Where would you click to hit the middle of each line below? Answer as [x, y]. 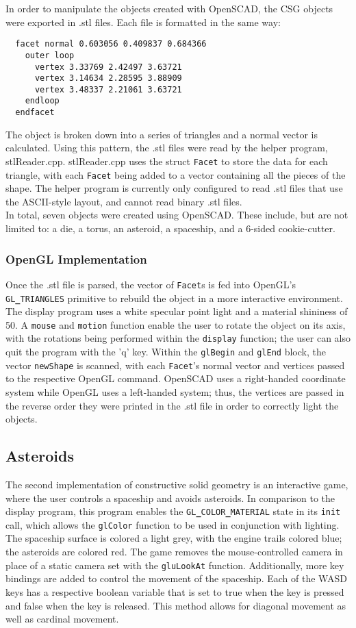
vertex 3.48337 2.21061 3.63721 [108, 89]
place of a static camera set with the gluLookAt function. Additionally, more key [175, 565]
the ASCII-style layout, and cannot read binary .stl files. [124, 201]
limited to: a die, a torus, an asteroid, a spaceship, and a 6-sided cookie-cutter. [170, 228]
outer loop [50, 55]
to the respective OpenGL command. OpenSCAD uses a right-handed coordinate [176, 378]
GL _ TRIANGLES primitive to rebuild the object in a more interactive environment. [174, 298]
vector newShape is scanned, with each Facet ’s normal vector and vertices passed [175, 365]
